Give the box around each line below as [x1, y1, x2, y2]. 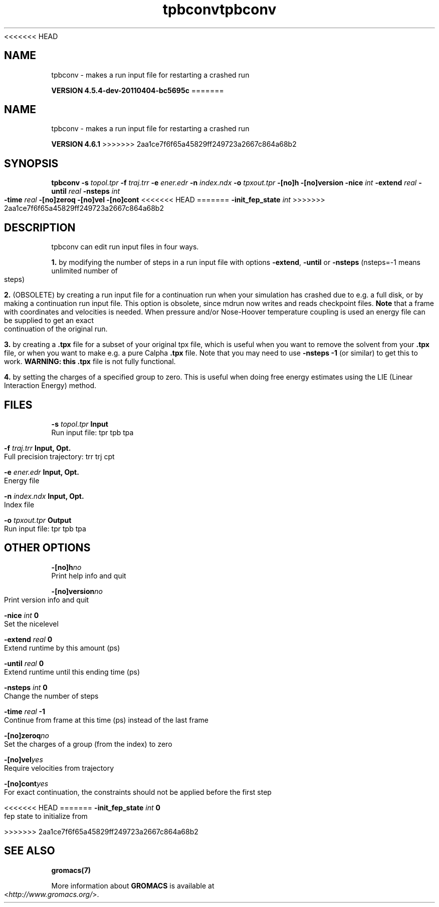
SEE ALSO [4, 844, 55, 857]
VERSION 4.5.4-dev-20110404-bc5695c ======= [51, 86, 224, 95]
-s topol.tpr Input [51, 419, 108, 428]
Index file [4, 500, 35, 509]
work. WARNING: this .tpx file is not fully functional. [4, 357, 176, 366]
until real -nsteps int [51, 187, 120, 196]
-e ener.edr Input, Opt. [4, 467, 79, 476]
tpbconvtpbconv [162, 1, 277, 18]
